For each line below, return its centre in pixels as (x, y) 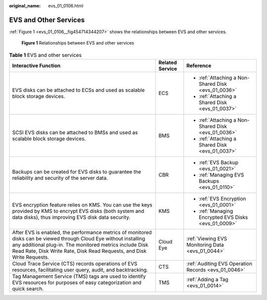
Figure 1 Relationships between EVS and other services (78, 43)
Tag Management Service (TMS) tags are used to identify (79, 276)
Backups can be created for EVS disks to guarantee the (77, 172)
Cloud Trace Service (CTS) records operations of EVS (75, 264)
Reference (199, 66)
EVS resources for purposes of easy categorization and (77, 283)
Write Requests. (31, 257)
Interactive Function (36, 66)
